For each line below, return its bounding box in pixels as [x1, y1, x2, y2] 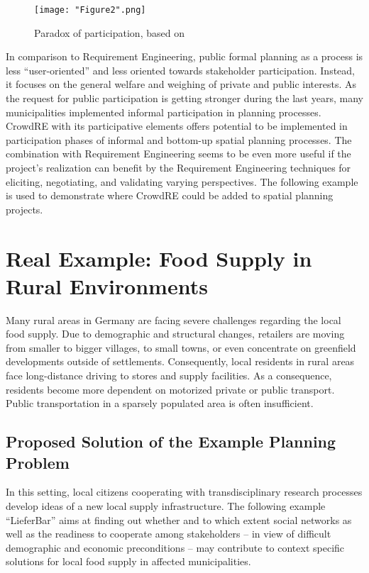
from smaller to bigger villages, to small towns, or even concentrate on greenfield [6, 340, 356, 355]
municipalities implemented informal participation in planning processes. [6, 104, 321, 119]
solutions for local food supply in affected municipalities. [6, 554, 251, 569]
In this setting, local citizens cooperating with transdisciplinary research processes [6, 484, 363, 499]
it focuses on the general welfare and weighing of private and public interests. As [6, 77, 357, 91]
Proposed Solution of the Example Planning [6, 430, 336, 452]
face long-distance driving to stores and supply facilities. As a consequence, [6, 368, 332, 383]
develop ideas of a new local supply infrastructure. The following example [6, 499, 326, 513]
